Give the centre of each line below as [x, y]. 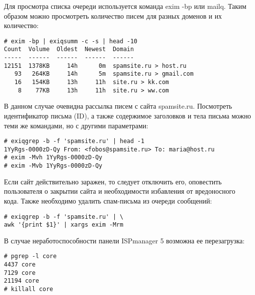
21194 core [22, 281]
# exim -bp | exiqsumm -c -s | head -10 [71, 41]
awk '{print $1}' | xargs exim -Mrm [64, 225]
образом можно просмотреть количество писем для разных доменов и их [113, 15]
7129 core [20, 273]
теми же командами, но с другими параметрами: [76, 125]
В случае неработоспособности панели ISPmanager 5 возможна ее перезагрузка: [124, 240]
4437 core [20, 265]
